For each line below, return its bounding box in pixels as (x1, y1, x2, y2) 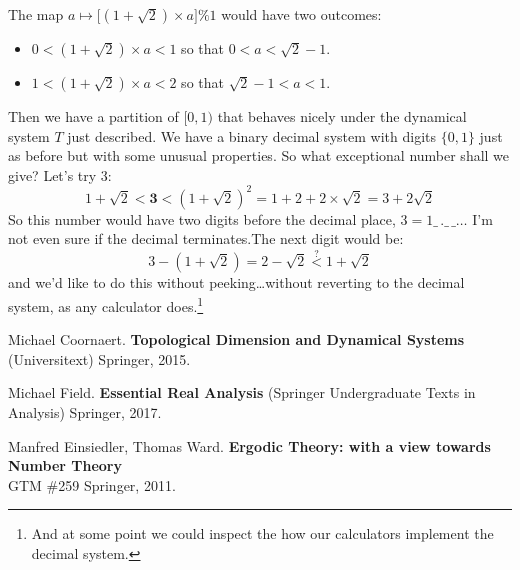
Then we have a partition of (8, 106, 179, 126)
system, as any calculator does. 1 (8, 292, 204, 316)
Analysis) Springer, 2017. (8, 401, 162, 422)
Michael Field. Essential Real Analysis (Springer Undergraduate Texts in (8, 382, 476, 403)
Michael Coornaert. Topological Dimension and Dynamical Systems (8, 329, 465, 350)
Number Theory (8, 455, 122, 476)
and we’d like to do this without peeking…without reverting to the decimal (8, 272, 465, 293)
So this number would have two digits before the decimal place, (8, 208, 396, 229)
